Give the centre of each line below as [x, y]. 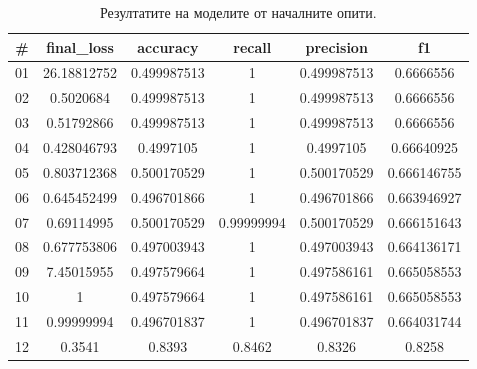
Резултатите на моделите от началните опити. [238, 12]
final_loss [80, 46]
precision [336, 46]
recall [252, 46]
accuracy [168, 46]
